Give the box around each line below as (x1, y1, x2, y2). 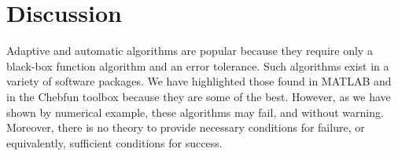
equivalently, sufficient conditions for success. (6, 134, 223, 151)
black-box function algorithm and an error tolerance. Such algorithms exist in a (6, 57, 389, 74)
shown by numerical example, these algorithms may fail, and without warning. (6, 103, 384, 120)
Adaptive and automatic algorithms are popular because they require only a (6, 42, 373, 59)
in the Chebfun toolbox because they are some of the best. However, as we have (6, 88, 391, 104)
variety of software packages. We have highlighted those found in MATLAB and (6, 73, 392, 89)
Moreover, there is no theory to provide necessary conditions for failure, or (6, 119, 365, 136)
